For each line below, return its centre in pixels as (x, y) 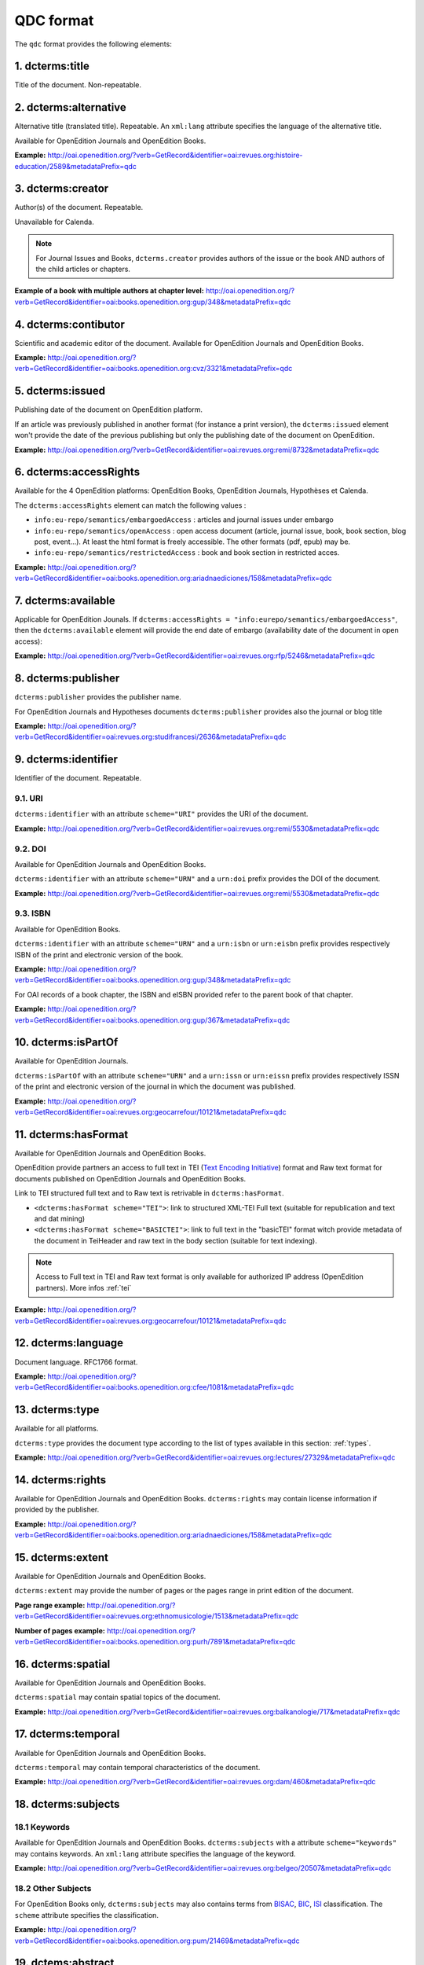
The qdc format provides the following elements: (93, 44)
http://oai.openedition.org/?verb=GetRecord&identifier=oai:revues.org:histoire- (175, 155)
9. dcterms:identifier (66, 760)
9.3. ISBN (33, 913)
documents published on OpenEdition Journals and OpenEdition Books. (130, 1178)
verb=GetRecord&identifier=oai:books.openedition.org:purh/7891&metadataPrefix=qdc (155, 1641)
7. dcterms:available (65, 601)
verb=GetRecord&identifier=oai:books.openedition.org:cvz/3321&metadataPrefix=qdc (154, 369)
